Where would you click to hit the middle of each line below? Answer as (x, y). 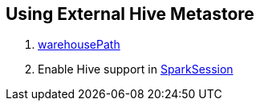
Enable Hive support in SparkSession (136, 69)
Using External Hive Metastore (130, 14)
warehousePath (79, 45)
